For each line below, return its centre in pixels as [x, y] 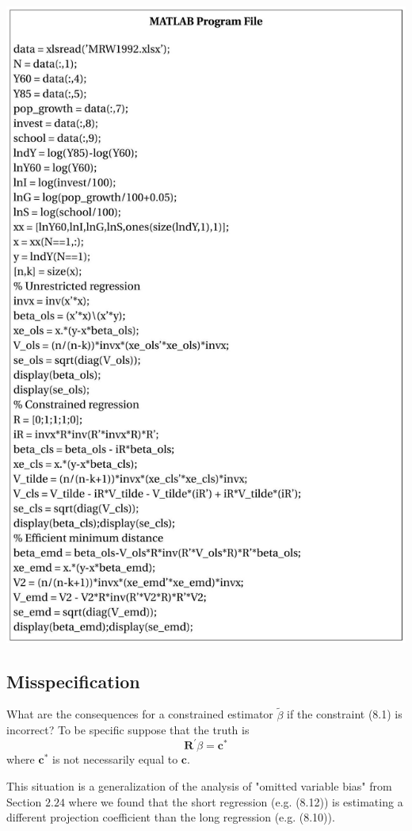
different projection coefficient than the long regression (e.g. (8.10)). [171, 817]
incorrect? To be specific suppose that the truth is [128, 730]
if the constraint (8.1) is [345, 714]
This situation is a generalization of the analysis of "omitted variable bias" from [199, 785]
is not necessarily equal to [115, 759]
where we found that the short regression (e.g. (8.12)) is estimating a [236, 801]
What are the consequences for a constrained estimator [140, 714]
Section [24, 801]
